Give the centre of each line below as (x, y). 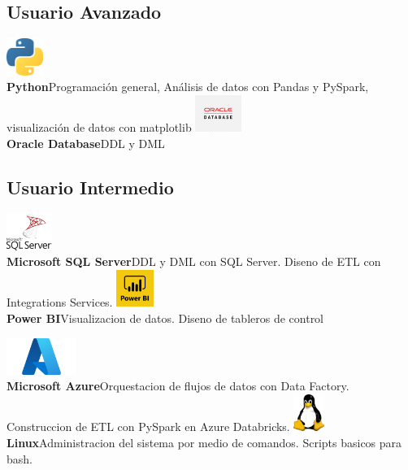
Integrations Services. (60, 302)
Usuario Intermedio (90, 187)
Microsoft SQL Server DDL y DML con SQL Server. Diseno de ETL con (194, 261)
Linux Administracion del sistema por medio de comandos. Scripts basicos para (204, 442)
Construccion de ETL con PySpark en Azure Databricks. (148, 426)
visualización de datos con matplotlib (99, 127)
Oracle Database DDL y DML (86, 143)
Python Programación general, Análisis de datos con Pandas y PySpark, (188, 87)
